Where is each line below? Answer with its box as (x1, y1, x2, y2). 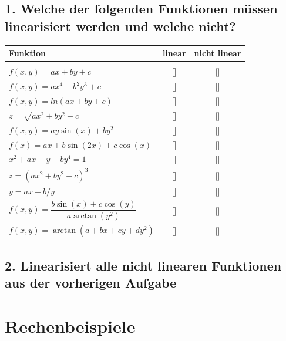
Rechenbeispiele (5, 313, 136, 337)
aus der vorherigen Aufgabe (5, 274, 177, 292)
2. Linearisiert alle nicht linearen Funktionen (5, 256, 282, 274)
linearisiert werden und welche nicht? (5, 16, 236, 35)
